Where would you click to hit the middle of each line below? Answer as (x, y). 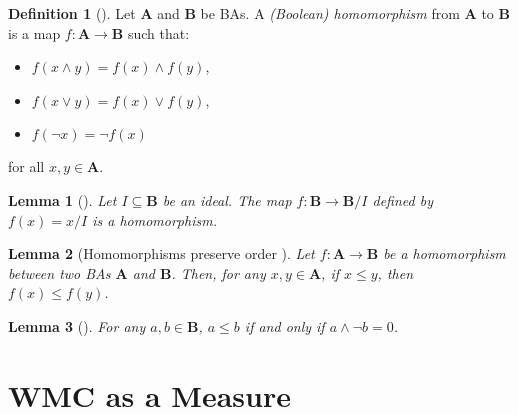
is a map (34, 32)
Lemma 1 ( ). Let (62, 199)
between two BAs (59, 272)
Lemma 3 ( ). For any (77, 325)
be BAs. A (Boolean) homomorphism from (330, 13)
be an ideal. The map (227, 199)
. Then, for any (218, 272)
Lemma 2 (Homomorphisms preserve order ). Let (161, 253)
